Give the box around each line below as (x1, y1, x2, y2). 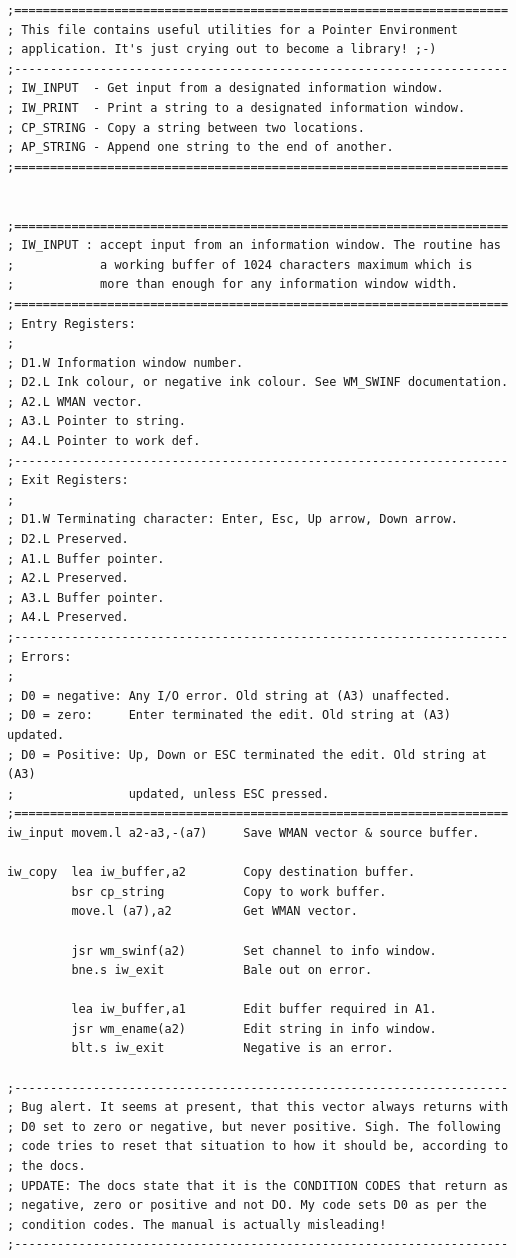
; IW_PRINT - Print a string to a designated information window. (7, 100, 466, 115)
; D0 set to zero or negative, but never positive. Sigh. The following (7, 1119, 501, 1134)
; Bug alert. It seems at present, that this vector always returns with (7, 1100, 509, 1115)
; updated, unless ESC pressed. (7, 786, 330, 801)
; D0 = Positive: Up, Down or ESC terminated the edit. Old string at (7, 747, 487, 762)
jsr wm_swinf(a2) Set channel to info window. (71, 943, 437, 958)
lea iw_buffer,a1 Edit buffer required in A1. (71, 1002, 437, 1017)
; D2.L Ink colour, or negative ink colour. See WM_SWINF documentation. (7, 375, 509, 390)
